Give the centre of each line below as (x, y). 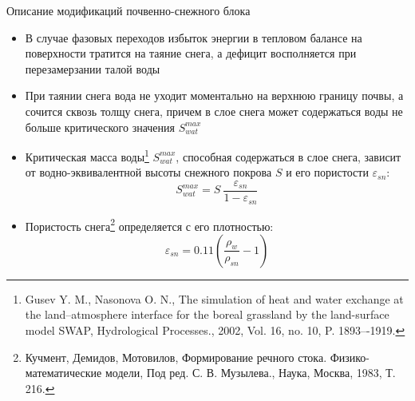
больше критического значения (100, 127)
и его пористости (327, 172)
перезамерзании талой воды (93, 68)
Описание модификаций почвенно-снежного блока (128, 10)
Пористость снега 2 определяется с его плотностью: (149, 224)
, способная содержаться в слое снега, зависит (289, 156)
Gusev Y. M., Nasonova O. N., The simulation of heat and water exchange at (214, 298)
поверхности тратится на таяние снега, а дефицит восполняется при (191, 53)
